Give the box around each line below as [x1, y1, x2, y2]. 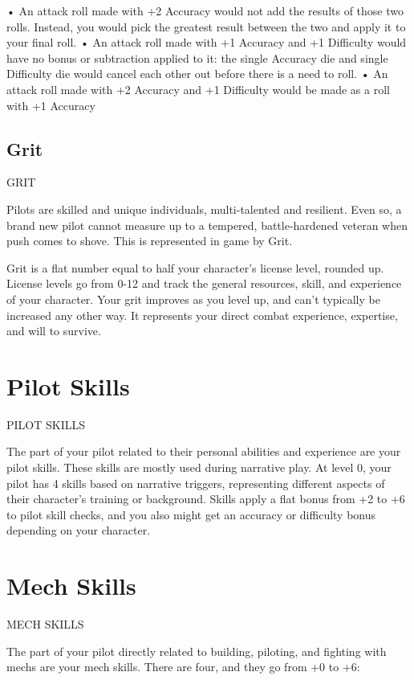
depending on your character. [6, 522, 151, 539]
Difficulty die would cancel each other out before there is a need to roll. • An [6, 65, 388, 82]
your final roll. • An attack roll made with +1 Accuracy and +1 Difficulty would [6, 34, 407, 51]
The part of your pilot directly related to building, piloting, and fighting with [6, 642, 387, 659]
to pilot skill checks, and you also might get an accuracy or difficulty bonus [6, 506, 376, 522]
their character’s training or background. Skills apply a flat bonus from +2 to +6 [6, 490, 405, 507]
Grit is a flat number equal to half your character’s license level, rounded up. [6, 259, 384, 276]
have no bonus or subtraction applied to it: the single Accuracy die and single [6, 49, 388, 66]
